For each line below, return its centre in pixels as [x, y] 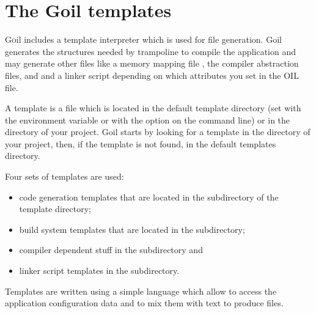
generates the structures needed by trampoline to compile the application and [150, 51]
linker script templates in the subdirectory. [99, 271]
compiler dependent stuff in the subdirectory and [111, 250]
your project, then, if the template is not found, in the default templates [141, 143]
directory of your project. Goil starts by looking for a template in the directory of [158, 132]
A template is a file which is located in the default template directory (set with [153, 108]
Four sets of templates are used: [64, 176]
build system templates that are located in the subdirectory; [132, 229]
